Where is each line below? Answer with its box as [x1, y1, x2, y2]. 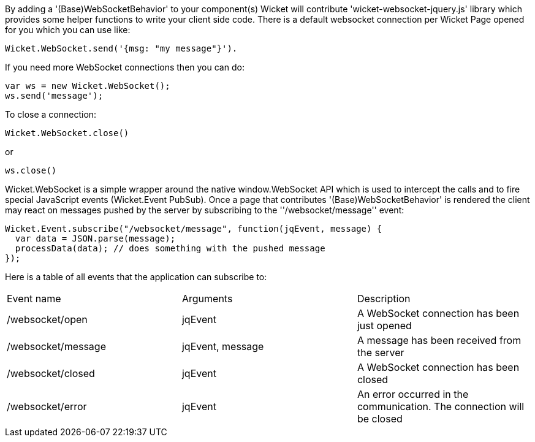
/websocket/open [7, 313, 88, 326]
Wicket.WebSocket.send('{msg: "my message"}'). [5, 44, 238, 53]
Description [357, 292, 411, 305]
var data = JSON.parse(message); [15, 234, 176, 243]
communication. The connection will [357, 400, 525, 413]
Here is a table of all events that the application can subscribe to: [5, 272, 267, 282]
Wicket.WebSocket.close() [5, 128, 129, 138]
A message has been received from [357, 334, 522, 346]
